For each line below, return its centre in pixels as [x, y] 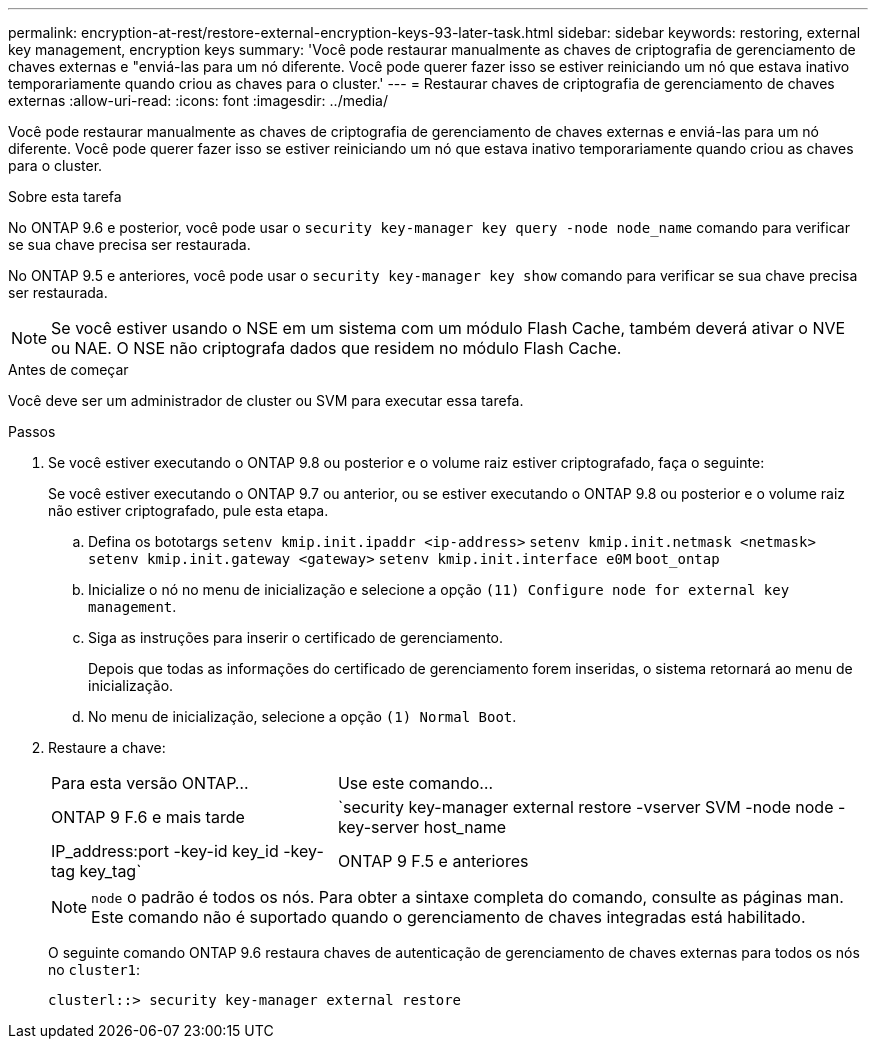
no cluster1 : [94, 969]
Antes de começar [68, 369]
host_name [464, 827]
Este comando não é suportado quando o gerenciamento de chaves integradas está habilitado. [448, 917]
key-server [378, 827]
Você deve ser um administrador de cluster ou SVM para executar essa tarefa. [266, 400]
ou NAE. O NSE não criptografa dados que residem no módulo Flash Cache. [336, 348]
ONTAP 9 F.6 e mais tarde [148, 817]
